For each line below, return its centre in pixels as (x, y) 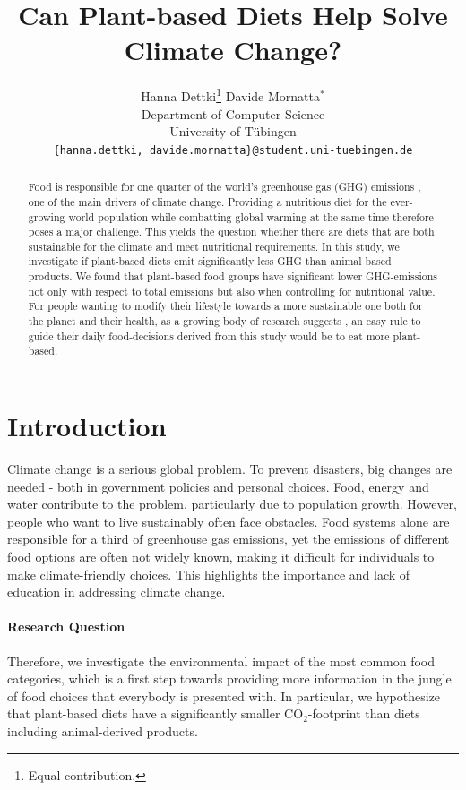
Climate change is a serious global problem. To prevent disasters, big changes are (230, 469)
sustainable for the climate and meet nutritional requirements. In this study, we (214, 246)
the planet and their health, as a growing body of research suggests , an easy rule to (224, 321)
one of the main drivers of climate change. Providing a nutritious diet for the (207, 201)
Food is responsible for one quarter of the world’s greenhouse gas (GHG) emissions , (224, 187)
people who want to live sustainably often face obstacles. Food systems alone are (229, 521)
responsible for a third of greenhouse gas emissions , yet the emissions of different (229, 539)
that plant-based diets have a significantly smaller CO (155, 713)
